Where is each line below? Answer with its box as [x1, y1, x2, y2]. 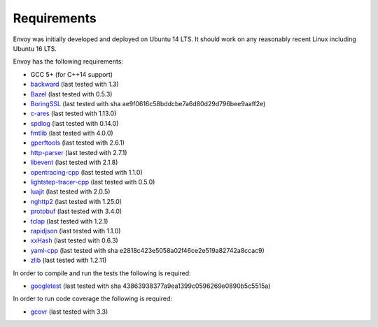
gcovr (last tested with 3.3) [30, 307, 108, 316]
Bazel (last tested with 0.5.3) [30, 89, 113, 98]
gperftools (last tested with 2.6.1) [30, 138, 125, 147]
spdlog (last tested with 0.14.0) [30, 119, 119, 127]
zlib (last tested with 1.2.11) [30, 256, 107, 265]
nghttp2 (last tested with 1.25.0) [30, 197, 122, 205]
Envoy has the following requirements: [13, 57, 124, 66]
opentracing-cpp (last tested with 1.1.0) [30, 168, 143, 176]
